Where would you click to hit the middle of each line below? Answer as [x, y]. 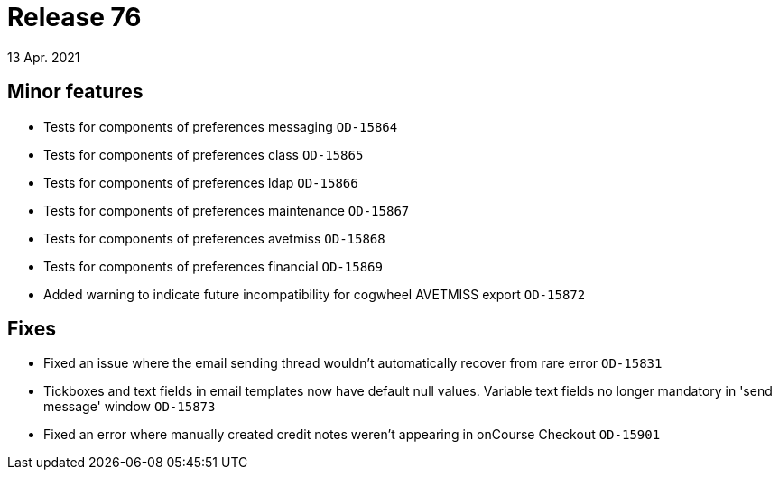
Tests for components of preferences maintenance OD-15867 [227, 210]
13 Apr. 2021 [44, 57]
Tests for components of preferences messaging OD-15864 [221, 126]
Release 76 [74, 17]
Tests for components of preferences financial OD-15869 [213, 266]
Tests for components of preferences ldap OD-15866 [201, 182]
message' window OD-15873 [130, 407]
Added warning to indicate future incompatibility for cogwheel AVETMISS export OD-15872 [315, 294]
